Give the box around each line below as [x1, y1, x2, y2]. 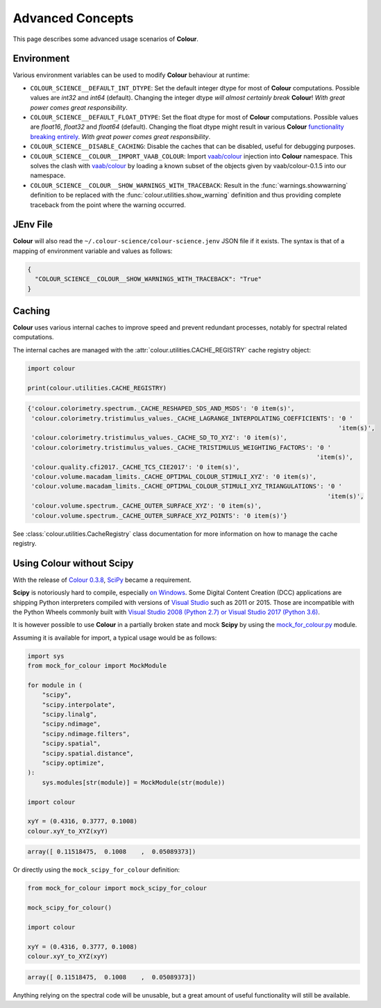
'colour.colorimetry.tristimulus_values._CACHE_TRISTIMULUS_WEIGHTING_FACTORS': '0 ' [31, 444, 332, 451]
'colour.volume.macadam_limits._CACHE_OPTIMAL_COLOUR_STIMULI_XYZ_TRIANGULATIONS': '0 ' [31, 482, 343, 490]
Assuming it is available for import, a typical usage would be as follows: [12, 633, 217, 642]
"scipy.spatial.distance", [42, 749, 135, 757]
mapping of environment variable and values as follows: [12, 247, 173, 255]
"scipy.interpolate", [42, 701, 116, 708]
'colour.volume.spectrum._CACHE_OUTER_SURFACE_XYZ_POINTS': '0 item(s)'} [31, 512, 288, 519]
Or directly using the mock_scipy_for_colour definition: [12, 865, 180, 874]
